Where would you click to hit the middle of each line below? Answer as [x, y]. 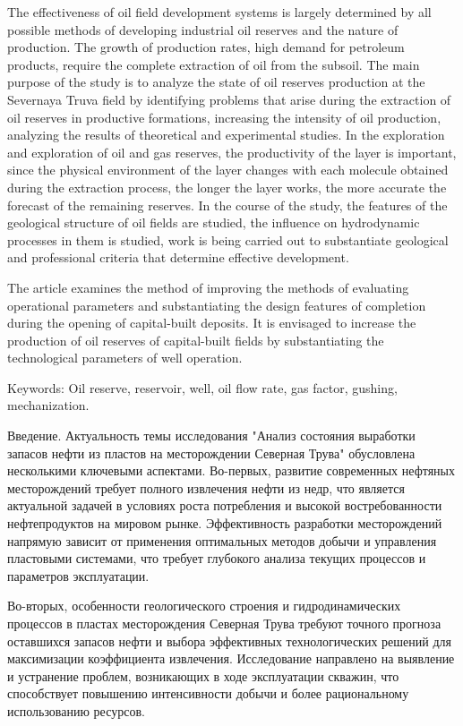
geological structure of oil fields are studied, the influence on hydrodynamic [214, 222]
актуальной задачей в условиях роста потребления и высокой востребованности [225, 505]
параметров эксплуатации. [78, 575]
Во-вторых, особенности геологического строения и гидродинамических [204, 606]
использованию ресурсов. [76, 710]
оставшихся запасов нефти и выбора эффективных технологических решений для [229, 641]
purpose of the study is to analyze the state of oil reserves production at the [216, 82]
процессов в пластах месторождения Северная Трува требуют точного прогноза [224, 623]
